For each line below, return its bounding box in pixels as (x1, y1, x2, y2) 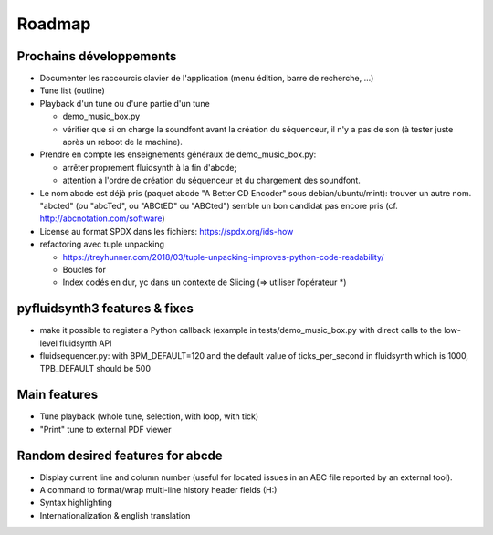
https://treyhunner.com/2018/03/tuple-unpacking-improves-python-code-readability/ (62, 251, 384, 262)
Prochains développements (16, 48, 177, 64)
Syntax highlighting (39, 498, 113, 509)
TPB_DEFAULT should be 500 (39, 363, 151, 374)
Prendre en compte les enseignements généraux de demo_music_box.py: (39, 149, 317, 160)
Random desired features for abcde (16, 447, 223, 463)
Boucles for (62, 264, 107, 275)
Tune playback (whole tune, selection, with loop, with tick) (39, 411, 259, 422)
